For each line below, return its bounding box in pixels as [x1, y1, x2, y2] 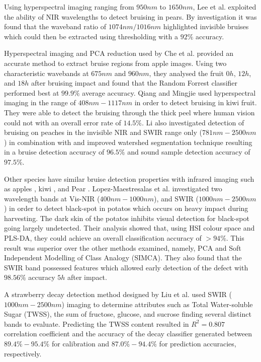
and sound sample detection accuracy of [127, 147, 250, 157]
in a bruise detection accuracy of [4, 147, 105, 157]
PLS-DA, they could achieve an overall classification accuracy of [4, 233, 202, 243]
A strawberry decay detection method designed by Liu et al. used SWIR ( [4, 289, 232, 300]
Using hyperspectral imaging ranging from [4, 2, 134, 12]
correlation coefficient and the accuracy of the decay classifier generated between [4, 328, 252, 339]
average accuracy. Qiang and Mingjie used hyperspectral [82, 87, 256, 98]
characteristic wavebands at [4, 67, 89, 78]
